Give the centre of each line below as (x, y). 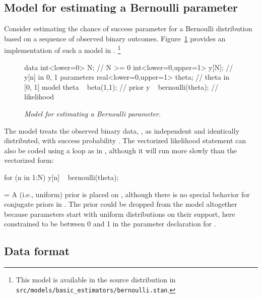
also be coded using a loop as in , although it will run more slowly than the (121, 150)
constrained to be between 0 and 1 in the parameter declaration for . (110, 224)
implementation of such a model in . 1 (62, 49)
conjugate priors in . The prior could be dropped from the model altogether (121, 204)
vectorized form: (29, 160)
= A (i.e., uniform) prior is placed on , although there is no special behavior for (127, 194)
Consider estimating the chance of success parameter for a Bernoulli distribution (128, 28)
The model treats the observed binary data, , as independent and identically (122, 130)
